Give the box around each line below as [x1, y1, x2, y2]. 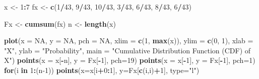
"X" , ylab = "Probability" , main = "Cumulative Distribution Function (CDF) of [4, 45, 251, 55]
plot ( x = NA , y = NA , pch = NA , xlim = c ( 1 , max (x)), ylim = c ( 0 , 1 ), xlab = [4, 35, 253, 46]
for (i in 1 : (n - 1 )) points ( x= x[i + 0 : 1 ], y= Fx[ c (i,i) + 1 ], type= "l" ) [4, 64, 200, 75]
